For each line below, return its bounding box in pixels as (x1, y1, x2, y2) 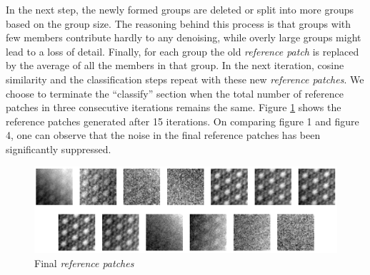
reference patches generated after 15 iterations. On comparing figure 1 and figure (6, 113, 359, 128)
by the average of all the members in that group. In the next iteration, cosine (6, 58, 344, 73)
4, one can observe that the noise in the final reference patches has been (6, 128, 321, 142)
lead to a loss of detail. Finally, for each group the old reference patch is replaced (6, 43, 359, 58)
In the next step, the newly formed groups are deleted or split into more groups (6, 2, 354, 16)
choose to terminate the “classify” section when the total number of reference (6, 85, 344, 100)
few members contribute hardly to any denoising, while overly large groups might (6, 30, 361, 45)
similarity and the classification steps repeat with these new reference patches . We (6, 71, 364, 86)
